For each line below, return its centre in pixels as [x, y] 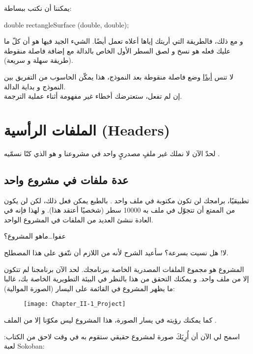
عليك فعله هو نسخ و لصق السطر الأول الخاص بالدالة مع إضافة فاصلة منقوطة [117, 50]
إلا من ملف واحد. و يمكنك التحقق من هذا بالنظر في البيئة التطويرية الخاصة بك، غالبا [126, 279]
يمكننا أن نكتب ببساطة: [38, 8]
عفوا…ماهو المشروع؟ [35, 236]
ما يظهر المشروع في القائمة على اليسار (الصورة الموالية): [89, 288]
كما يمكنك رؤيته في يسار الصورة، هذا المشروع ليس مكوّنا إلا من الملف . [110, 320]
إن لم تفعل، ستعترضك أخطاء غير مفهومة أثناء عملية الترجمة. [93, 96]
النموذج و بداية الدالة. [35, 86]
